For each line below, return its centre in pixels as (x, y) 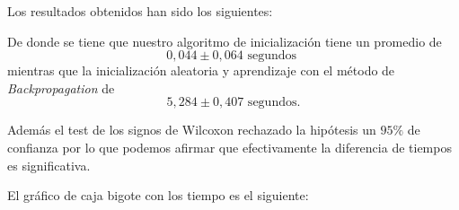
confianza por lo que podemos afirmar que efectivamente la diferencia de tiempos (229, 147)
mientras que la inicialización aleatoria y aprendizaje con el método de (201, 70)
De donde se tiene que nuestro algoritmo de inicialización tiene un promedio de (225, 41)
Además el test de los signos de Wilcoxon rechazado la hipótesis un (192, 130)
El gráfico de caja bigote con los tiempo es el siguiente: (158, 195)
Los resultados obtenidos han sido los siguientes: (140, 11)
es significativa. (49, 165)
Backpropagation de (61, 87)
